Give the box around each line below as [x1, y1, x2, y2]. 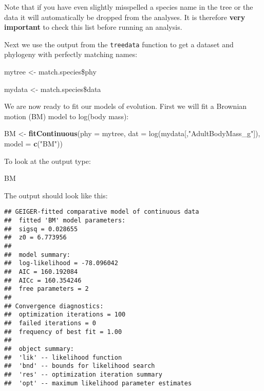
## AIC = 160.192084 [4, 268, 78, 275]
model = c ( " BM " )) [4, 138, 63, 148]
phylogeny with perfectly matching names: [4, 49, 138, 60]
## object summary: [4, 345, 74, 352]
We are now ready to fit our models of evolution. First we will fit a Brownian [4, 101, 247, 111]
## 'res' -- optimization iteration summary [4, 370, 162, 378]
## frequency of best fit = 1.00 [4, 328, 122, 336]
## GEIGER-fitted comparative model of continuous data [4, 208, 199, 216]
